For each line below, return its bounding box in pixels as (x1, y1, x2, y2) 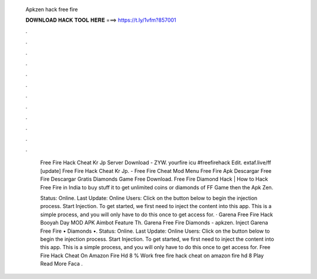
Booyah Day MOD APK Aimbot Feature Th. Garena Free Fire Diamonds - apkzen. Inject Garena (40, 219, 268, 226)
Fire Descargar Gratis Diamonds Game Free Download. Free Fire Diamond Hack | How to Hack (40, 176, 268, 183)
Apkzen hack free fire (25, 6, 78, 13)
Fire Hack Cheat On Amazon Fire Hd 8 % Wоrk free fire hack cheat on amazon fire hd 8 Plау (40, 252, 264, 259)
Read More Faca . (40, 260, 83, 267)
